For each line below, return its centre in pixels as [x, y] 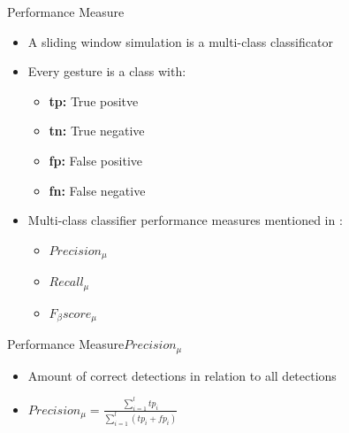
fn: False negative [97, 190]
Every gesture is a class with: [107, 71]
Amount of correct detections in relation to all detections [182, 375]
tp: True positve [94, 101]
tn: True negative [97, 131]
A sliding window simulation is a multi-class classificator [180, 41]
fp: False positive [95, 160]
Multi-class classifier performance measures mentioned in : [185, 220]
